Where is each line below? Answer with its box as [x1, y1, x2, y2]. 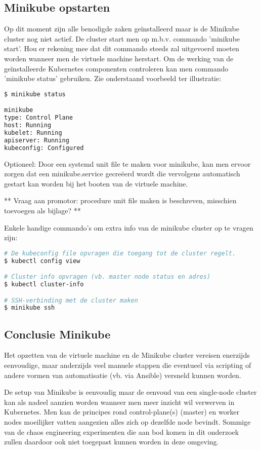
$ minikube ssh [4, 304, 55, 312]
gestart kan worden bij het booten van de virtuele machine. [4, 178, 188, 189]
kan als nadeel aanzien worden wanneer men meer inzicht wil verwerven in [4, 396, 235, 407]
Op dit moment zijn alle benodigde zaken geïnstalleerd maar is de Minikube [4, 23, 239, 34]
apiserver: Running [4, 136, 69, 144]
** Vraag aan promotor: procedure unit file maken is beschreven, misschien [4, 195, 237, 206]
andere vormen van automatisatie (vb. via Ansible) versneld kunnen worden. [4, 369, 241, 380]
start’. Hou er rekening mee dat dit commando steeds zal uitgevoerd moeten [4, 43, 239, 54]
